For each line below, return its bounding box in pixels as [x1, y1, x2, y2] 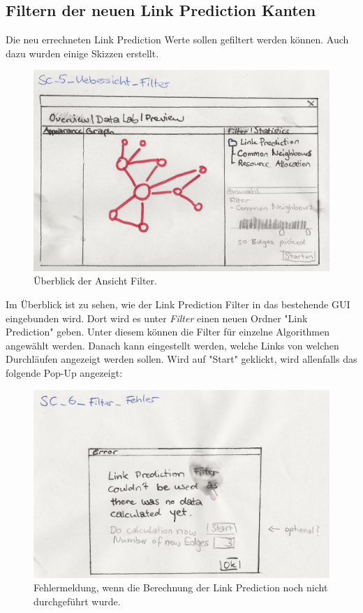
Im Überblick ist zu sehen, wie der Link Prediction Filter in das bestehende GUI [6, 296, 350, 311]
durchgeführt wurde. [34, 593, 121, 608]
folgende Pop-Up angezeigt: [6, 365, 123, 380]
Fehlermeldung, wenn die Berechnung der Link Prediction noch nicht [34, 580, 328, 595]
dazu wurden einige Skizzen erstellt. [6, 45, 159, 60]
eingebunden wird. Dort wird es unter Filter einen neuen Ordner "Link [6, 310, 308, 325]
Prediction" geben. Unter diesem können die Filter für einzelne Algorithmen [6, 324, 330, 339]
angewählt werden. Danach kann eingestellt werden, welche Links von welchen [6, 338, 339, 352]
